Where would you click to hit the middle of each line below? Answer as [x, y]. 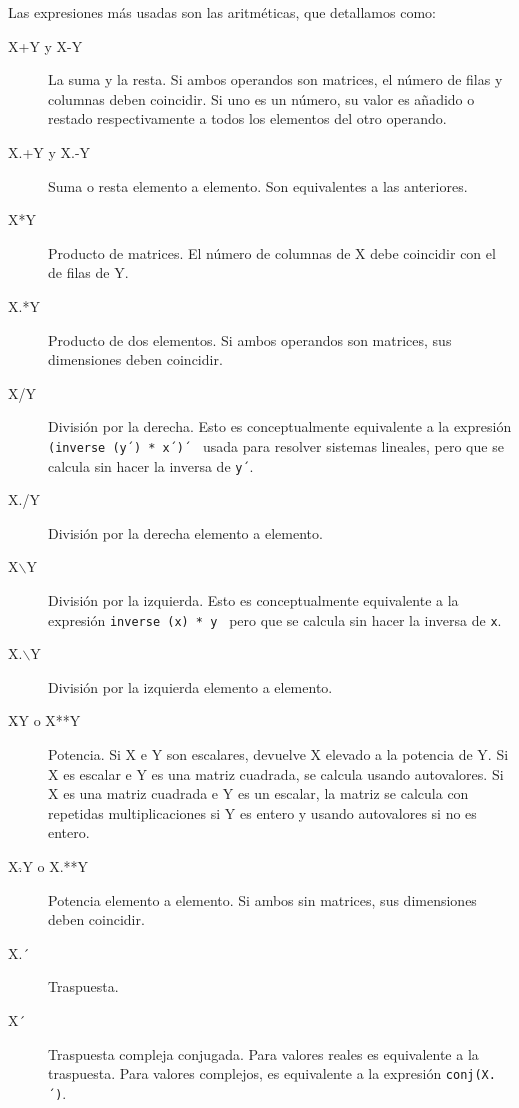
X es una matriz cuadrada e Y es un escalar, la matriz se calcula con [258, 793]
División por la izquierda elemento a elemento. [190, 686]
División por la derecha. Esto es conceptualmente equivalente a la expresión [280, 426]
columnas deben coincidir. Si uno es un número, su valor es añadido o [261, 98]
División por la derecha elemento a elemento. [185, 532]
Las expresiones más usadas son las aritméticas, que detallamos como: [222, 12]
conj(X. [470, 1075]
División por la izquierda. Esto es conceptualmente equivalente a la [253, 600]
